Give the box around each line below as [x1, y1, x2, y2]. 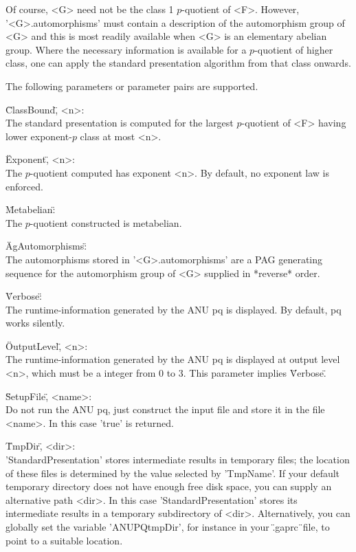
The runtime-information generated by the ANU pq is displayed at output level [5, 352, 340, 366]
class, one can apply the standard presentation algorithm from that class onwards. [5, 56, 351, 70]
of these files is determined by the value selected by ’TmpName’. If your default [5, 465, 340, 480]
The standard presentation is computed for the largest [5, 115, 234, 130]
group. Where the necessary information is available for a [5, 42, 247, 56]
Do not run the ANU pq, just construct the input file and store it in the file [5, 402, 325, 417]
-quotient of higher [254, 42, 333, 56]
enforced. [5, 179, 43, 193]
